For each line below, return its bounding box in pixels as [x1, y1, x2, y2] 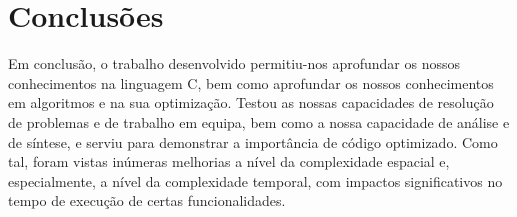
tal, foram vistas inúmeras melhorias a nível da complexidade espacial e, [8, 151, 450, 172]
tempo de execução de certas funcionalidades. [8, 190, 286, 211]
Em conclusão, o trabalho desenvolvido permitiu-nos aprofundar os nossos [8, 53, 461, 74]
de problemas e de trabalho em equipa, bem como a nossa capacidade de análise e [8, 111, 510, 132]
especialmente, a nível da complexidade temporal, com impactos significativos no [8, 170, 503, 191]
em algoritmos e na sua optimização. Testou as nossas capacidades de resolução [8, 92, 494, 113]
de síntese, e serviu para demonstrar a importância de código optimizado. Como [8, 131, 498, 152]
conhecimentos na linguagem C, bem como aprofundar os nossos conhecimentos [8, 72, 494, 93]
